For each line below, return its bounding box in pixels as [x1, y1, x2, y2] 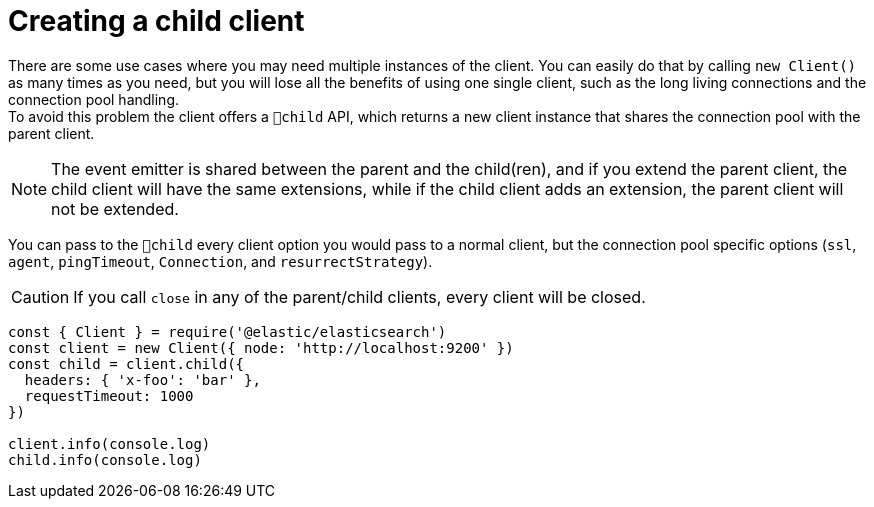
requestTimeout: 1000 [24, 387, 194, 404]
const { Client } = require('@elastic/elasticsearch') [8, 323, 447, 340]
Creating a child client [8, 4, 305, 38]
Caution [11, 286, 70, 307]
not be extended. [51, 198, 179, 219]
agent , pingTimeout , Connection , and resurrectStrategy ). [8, 252, 433, 270]
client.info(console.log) [8, 435, 211, 452]
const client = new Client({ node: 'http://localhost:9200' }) [8, 339, 514, 356]
